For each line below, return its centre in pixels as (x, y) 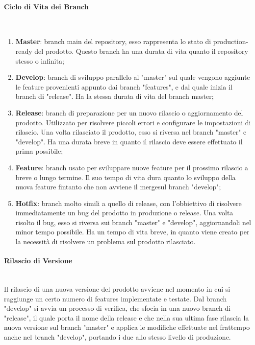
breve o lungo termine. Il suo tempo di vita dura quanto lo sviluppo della (126, 177)
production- (231, 41)
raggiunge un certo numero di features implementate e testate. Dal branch (115, 298)
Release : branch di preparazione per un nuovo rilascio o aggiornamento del (129, 112)
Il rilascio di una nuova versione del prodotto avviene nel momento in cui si (117, 289)
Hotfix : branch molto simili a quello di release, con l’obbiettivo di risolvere (128, 203)
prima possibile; (39, 151)
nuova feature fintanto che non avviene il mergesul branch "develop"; (118, 187)
